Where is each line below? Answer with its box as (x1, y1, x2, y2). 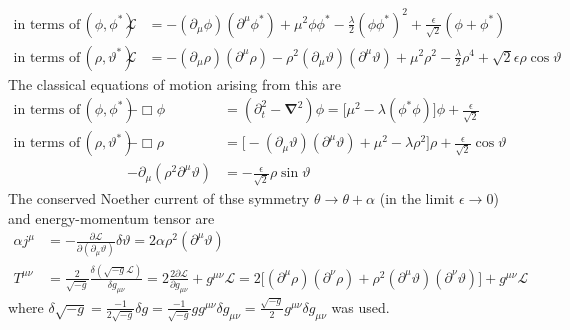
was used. (331, 296, 390, 317)
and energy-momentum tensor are (8, 207, 215, 228)
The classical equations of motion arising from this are (8, 73, 341, 94)
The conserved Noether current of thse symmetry (8, 187, 310, 208)
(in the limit (379, 187, 455, 208)
